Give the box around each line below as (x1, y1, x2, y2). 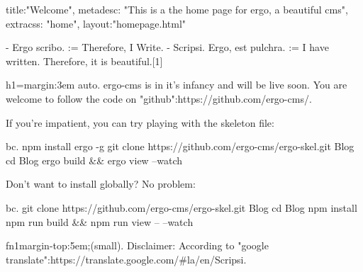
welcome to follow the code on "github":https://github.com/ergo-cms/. (6, 91, 312, 106)
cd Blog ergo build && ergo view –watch (6, 152, 183, 167)
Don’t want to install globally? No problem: (6, 176, 196, 191)
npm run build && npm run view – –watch (6, 214, 194, 229)
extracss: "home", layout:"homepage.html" (6, 16, 186, 30)
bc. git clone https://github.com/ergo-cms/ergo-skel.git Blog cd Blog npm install (6, 200, 357, 215)
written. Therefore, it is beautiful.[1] (6, 53, 163, 68)
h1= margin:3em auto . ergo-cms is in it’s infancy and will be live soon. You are (6, 77, 347, 92)
